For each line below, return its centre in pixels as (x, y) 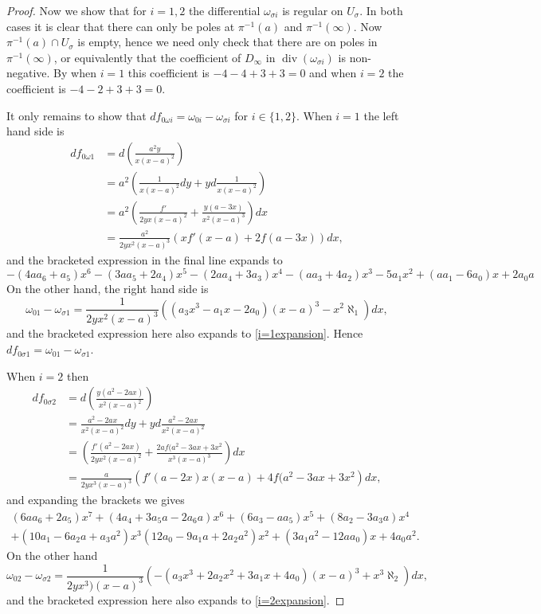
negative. (28, 73)
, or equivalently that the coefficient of (147, 57)
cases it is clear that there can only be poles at (121, 26)
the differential (224, 10)
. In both (381, 10)
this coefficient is (169, 73)
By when (75, 73)
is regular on (313, 10)
